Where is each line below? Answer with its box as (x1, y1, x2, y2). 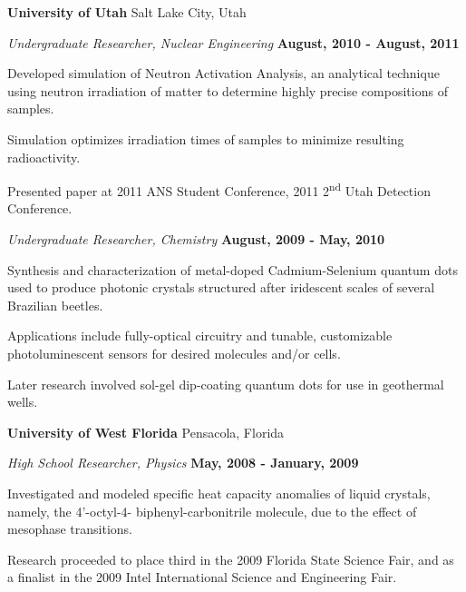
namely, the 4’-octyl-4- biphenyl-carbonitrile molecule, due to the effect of (7, 501, 417, 520)
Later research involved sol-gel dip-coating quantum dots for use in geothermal (7, 374, 444, 393)
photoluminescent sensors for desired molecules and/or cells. (7, 343, 341, 362)
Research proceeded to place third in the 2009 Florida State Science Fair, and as (7, 549, 454, 568)
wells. (7, 392, 38, 411)
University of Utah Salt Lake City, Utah (7, 3, 247, 21)
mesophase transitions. (7, 519, 133, 538)
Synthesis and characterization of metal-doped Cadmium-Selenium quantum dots (7, 260, 458, 279)
